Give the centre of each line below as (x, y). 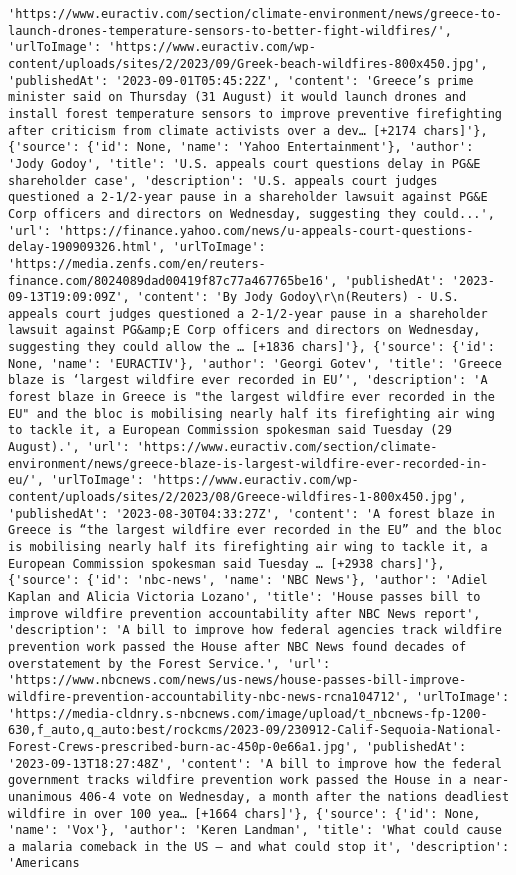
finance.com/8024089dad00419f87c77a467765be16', (173, 280)
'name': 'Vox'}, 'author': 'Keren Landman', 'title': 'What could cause (255, 830)
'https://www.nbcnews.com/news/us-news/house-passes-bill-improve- (237, 680)
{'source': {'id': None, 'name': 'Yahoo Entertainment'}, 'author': (241, 147)
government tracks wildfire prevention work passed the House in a (237, 780)
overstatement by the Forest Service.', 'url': (169, 663)
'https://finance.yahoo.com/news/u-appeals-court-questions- (266, 230)
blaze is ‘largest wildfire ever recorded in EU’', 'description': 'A (248, 380)
